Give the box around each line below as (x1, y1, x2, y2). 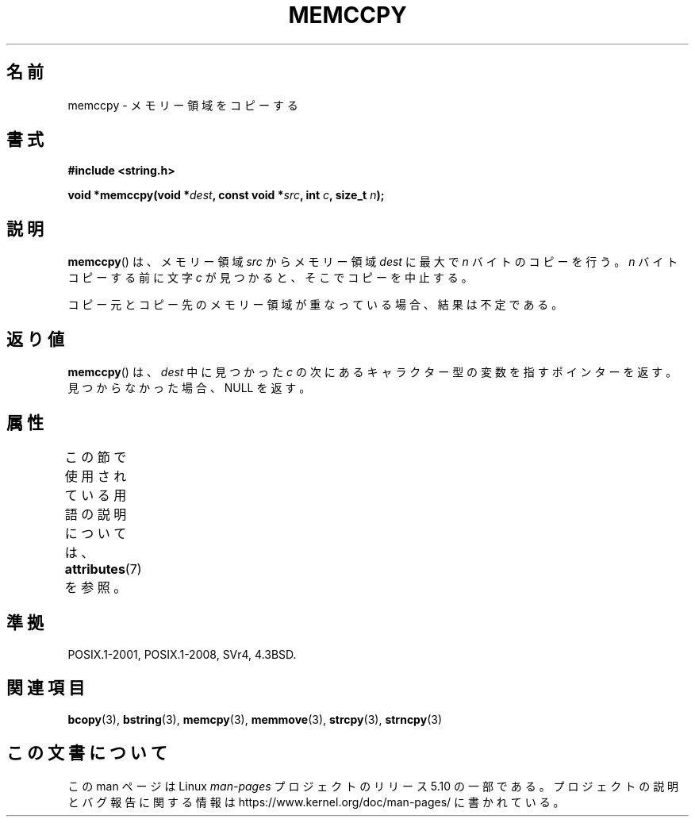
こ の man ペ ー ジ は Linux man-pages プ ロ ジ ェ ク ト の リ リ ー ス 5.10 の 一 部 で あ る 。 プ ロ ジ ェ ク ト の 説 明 (67, 779, 679, 793)
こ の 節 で (64, 448, 127, 465)
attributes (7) (64, 560, 142, 577)
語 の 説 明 (64, 506, 127, 522)
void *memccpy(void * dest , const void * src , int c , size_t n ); (67, 188, 385, 202)
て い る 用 (64, 486, 127, 503)
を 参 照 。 (64, 579, 127, 595)
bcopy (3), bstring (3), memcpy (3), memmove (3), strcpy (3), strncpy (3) (67, 712, 442, 726)
